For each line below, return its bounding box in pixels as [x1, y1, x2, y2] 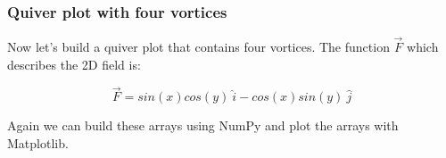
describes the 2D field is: [7, 54, 141, 73]
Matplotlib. [7, 134, 69, 153]
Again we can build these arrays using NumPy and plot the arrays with [7, 116, 399, 135]
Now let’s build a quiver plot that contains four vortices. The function [7, 37, 390, 56]
